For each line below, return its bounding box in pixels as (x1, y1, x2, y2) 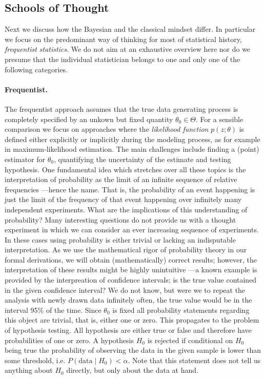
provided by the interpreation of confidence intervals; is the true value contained (5, 274, 257, 285)
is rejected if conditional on (147, 334, 233, 345)
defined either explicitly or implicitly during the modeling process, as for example (5, 133, 260, 144)
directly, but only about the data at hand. (66, 365, 198, 375)
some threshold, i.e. (5, 354, 66, 365)
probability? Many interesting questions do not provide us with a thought (5, 214, 236, 225)
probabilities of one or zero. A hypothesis (5, 334, 134, 345)
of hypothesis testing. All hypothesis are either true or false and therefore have (5, 325, 252, 335)
